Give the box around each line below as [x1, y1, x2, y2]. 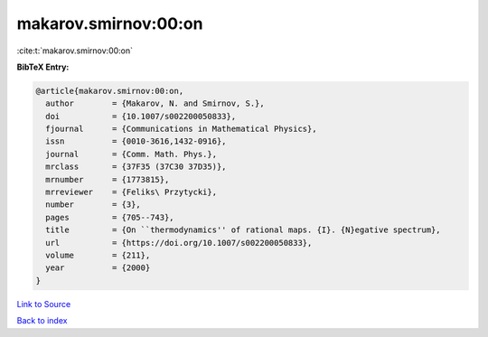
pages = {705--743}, [45, 212, 175, 222]
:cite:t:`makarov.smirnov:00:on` [16, 45, 134, 56]
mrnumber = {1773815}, [45, 174, 170, 184]
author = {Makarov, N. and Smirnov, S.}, [45, 98, 266, 108]
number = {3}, [45, 200, 142, 210]
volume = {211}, [45, 250, 151, 260]
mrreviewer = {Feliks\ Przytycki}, [45, 187, 217, 198]
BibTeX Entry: [16, 61, 70, 72]
